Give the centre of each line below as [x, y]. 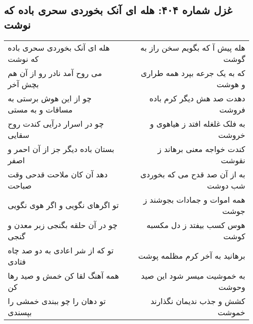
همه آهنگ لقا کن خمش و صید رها [63, 275]
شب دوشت [226, 185]
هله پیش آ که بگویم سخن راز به [193, 47]
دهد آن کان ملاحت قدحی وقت [58, 174]
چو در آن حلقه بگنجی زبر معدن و [63, 225]
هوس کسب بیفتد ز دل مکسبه [196, 225]
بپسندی [20, 312]
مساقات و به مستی [40, 109]
